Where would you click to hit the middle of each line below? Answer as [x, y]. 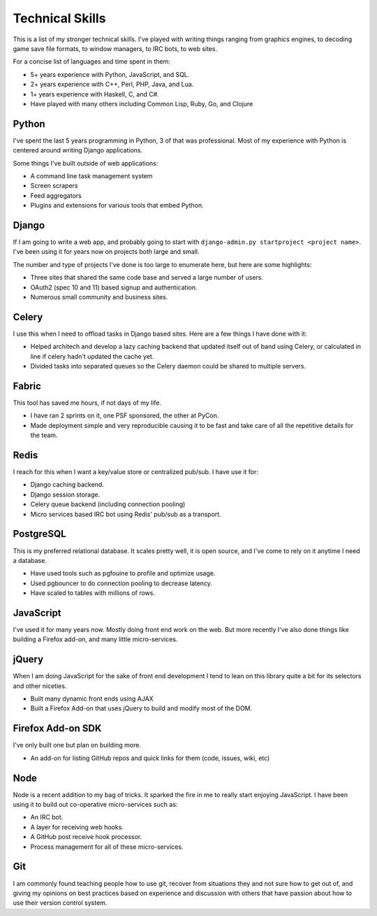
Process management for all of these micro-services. [107, 847]
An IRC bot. [47, 817]
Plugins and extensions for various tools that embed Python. [117, 206]
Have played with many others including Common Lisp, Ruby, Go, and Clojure [142, 103]
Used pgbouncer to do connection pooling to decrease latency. [121, 583]
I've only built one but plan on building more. [77, 745]
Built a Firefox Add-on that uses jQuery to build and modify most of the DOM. [141, 708]
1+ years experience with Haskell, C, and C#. [95, 94]
